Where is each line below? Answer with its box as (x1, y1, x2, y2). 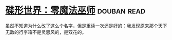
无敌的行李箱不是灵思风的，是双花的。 (5, 29, 86, 35)
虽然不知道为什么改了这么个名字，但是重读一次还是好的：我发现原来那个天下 (5, 23, 167, 29)
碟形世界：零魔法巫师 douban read (5, 5, 145, 16)
